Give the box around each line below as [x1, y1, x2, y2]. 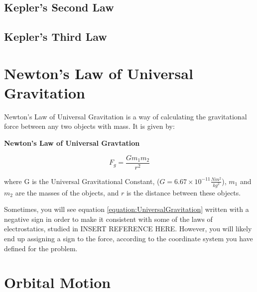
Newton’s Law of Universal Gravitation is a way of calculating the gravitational [4, 111, 247, 121]
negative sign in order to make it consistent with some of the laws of [4, 213, 213, 224]
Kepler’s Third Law [4, 29, 107, 44]
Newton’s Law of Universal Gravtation [4, 138, 140, 148]
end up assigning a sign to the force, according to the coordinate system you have [4, 233, 253, 243]
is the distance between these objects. [126, 187, 241, 197]
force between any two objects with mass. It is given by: [4, 121, 175, 131]
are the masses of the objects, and [15, 187, 119, 197]
